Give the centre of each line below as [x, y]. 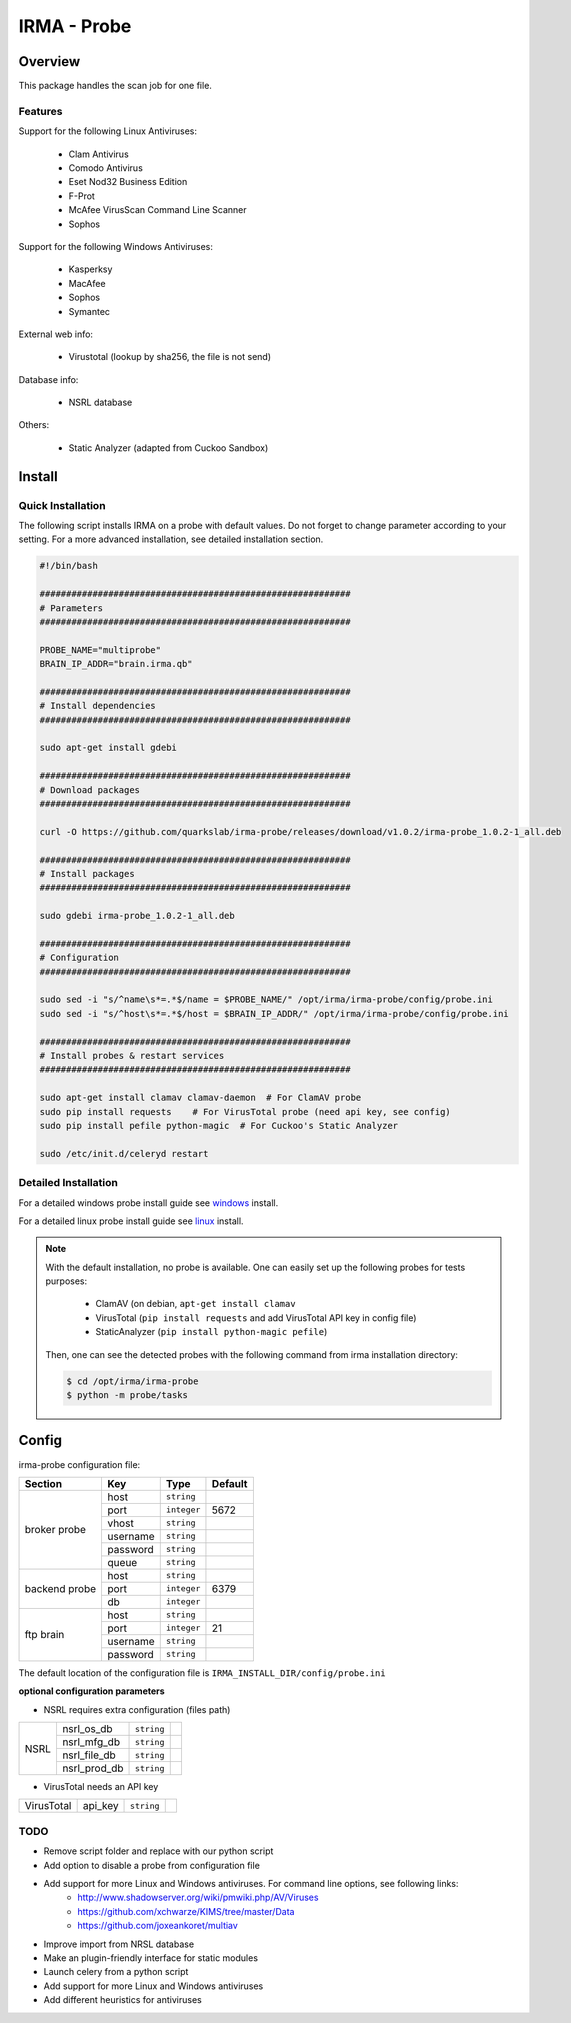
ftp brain [44, 1635]
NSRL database [100, 402]
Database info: [48, 379]
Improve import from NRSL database [119, 1944]
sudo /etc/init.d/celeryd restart [124, 1153]
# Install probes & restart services [132, 1056]
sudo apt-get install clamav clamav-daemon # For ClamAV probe [200, 1098]
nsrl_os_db [87, 1729]
